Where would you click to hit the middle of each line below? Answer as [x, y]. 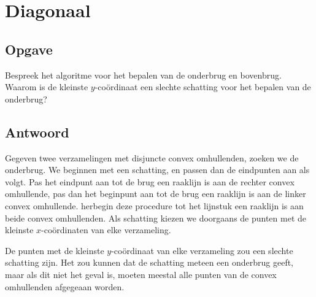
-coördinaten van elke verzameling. [106, 230]
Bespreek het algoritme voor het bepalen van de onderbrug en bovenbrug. [143, 75]
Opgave [29, 49]
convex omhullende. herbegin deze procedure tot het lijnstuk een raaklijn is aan [154, 205]
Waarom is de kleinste [47, 87]
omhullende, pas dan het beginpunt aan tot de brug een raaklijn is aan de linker [156, 194]
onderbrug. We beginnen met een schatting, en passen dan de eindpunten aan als [157, 170]
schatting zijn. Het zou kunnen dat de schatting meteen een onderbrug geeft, [149, 262]
